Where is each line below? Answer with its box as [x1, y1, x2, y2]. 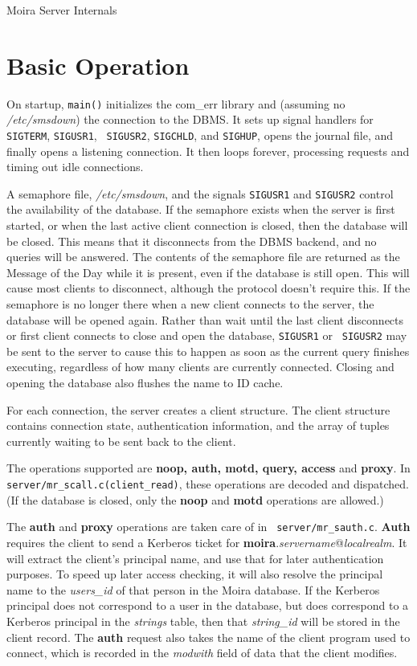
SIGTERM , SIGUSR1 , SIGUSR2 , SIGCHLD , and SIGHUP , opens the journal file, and [6, 126, 394, 143]
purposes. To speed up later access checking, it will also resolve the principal [6, 566, 383, 582]
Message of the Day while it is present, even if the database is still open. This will [6, 264, 410, 280]
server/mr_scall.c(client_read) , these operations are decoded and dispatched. [6, 476, 409, 492]
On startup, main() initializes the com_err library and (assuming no [6, 95, 345, 112]
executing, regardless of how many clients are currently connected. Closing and [6, 358, 395, 375]
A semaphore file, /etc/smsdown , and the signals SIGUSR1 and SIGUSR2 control [6, 185, 394, 202]
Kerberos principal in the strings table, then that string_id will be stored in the [6, 612, 400, 629]
